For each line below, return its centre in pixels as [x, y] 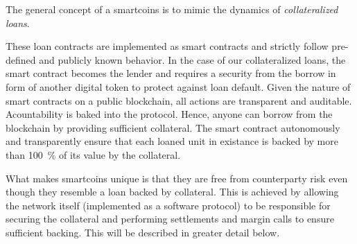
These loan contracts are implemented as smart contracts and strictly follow [167, 46]
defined [21, 59]
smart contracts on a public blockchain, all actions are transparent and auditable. [179, 100]
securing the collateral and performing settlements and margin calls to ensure [170, 219]
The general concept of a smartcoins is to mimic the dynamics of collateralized [172, 9]
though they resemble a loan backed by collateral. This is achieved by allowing [172, 192]
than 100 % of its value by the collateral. [93, 154]
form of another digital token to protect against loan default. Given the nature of [178, 86]
